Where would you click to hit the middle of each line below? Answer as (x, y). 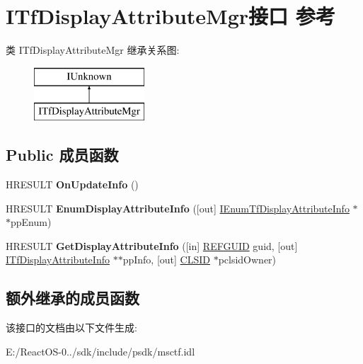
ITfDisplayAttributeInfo (58, 260)
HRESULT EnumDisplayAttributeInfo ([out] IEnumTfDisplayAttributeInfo (178, 208)
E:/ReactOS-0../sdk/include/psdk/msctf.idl (100, 351)
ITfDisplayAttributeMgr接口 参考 (171, 16)
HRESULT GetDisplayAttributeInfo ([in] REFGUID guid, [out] (152, 245)
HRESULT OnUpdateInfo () (72, 184)
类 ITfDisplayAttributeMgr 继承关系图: (93, 50)
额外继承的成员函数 (73, 298)
